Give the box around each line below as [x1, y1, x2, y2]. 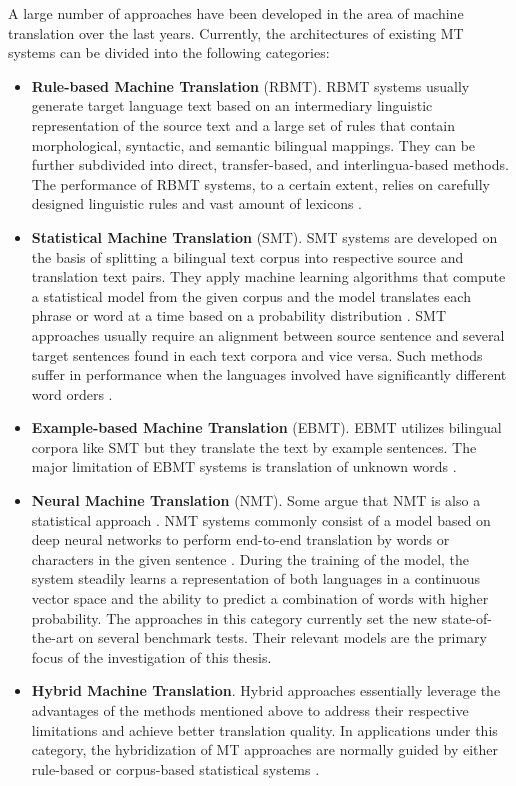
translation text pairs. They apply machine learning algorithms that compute [31, 266, 506, 287]
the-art [31, 627, 74, 648]
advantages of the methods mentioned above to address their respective [31, 700, 469, 720]
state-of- [441, 607, 492, 628]
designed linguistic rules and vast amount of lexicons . [31, 193, 363, 214]
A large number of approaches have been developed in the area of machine [8, 3, 464, 23]
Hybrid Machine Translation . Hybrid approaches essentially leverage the [31, 680, 501, 701]
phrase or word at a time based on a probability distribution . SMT [31, 305, 447, 326]
